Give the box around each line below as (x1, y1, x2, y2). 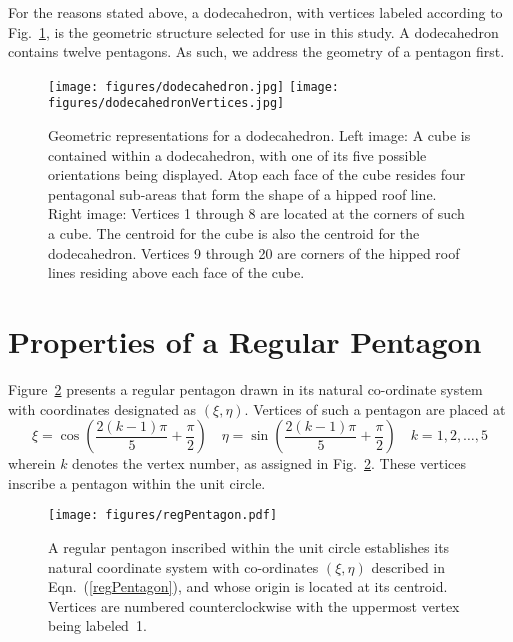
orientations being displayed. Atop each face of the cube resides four (48, 164, 466, 185)
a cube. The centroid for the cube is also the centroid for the (48, 223, 420, 244)
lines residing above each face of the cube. (48, 262, 305, 283)
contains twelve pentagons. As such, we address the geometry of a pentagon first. (8, 41, 505, 62)
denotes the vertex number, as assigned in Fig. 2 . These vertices (72, 453, 467, 474)
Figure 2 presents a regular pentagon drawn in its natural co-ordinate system (8, 378, 483, 399)
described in (371, 556, 446, 577)
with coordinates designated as (8, 398, 197, 419)
